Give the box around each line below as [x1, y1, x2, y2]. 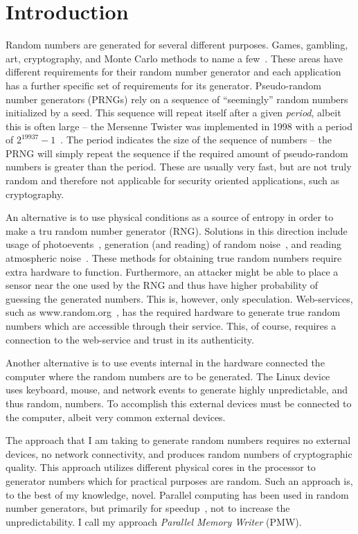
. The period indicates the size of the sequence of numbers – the [60, 132, 332, 147]
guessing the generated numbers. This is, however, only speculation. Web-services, [6, 291, 353, 305]
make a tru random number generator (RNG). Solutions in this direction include [6, 223, 348, 238]
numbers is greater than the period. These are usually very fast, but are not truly [6, 159, 352, 174]
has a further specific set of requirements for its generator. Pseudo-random [6, 78, 321, 92]
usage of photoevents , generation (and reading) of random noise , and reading [6, 237, 342, 251]
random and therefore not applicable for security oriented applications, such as [6, 173, 340, 188]
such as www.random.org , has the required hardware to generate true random [6, 305, 341, 319]
